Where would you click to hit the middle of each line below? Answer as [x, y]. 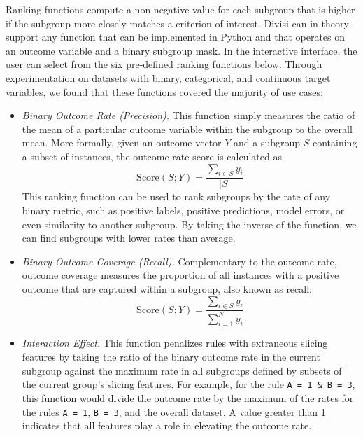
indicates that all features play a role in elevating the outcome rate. [167, 425]
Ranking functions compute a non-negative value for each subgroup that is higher [180, 9]
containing [335, 143]
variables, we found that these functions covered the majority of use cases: [164, 91]
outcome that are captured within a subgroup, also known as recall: [167, 288]
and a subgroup [267, 143]
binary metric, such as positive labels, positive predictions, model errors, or [183, 210]
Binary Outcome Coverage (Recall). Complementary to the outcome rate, [179, 261]
